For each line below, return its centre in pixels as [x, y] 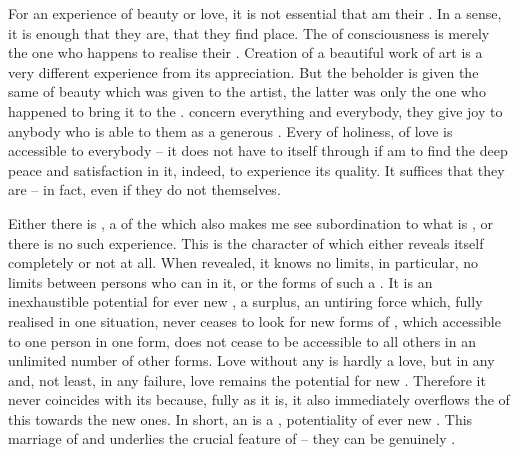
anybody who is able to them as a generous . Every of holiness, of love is [230, 130]
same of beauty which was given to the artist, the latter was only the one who [247, 91]
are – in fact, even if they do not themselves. [144, 189]
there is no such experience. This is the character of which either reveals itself [246, 242]
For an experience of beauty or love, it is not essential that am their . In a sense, [255, 13]
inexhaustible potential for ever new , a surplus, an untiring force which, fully [245, 301]
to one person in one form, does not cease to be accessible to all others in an [242, 340]
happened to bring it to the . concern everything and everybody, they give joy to [255, 110]
